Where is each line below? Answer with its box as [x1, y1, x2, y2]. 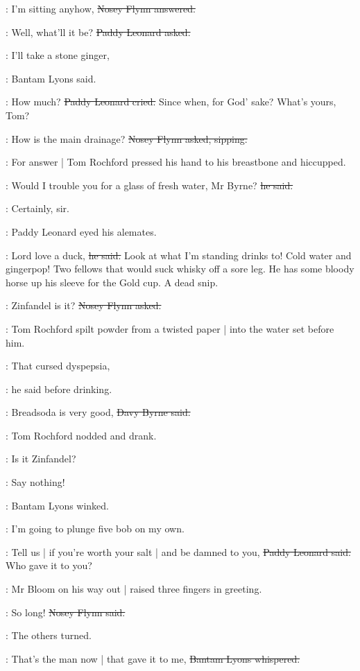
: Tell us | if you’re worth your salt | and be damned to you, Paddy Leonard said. [6, 544, 351, 559]
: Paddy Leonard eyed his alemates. [6, 224, 157, 238]
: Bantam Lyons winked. [6, 498, 110, 512]
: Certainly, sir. [6, 201, 69, 216]
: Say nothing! [6, 475, 65, 489]
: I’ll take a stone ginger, [6, 48, 110, 62]
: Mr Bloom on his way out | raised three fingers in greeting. [6, 582, 262, 596]
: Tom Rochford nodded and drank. [6, 428, 157, 442]
